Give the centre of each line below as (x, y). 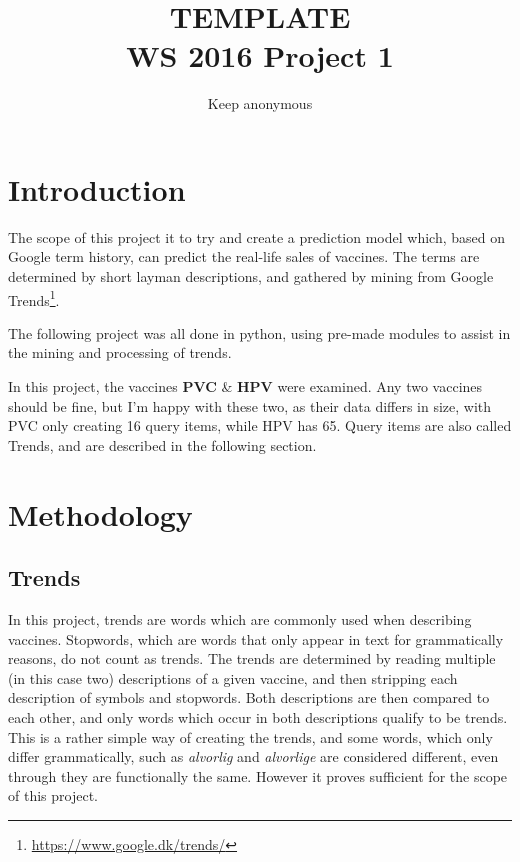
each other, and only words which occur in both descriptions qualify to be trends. (258, 716)
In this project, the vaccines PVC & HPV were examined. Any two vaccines (245, 386)
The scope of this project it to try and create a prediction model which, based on (256, 236)
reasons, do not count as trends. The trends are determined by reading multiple (252, 658)
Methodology (100, 513)
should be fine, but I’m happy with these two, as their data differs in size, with (250, 405)
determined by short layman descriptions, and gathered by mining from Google (251, 276)
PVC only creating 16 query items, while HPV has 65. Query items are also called (260, 425)
